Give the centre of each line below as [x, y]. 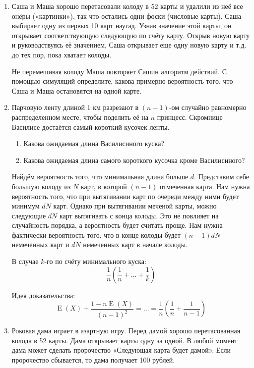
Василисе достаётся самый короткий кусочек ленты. [91, 127]
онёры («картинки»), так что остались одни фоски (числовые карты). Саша [126, 16]
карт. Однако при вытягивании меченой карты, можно [135, 206]
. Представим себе [222, 177]
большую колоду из [41, 186]
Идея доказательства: [43, 295]
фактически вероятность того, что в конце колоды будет [96, 235]
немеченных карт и [40, 244]
